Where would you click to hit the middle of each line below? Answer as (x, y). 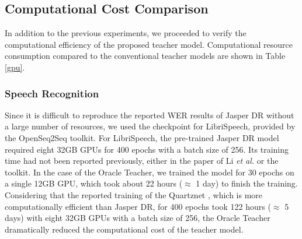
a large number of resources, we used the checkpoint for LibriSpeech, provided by (150, 126)
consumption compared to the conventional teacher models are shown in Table (145, 56)
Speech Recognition (52, 93)
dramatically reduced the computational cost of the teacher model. (124, 229)
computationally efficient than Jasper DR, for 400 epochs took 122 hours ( (138, 206)
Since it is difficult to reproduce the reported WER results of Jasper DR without (150, 115)
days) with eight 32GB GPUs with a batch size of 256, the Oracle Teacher (138, 218)
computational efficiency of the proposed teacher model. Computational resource (149, 44)
